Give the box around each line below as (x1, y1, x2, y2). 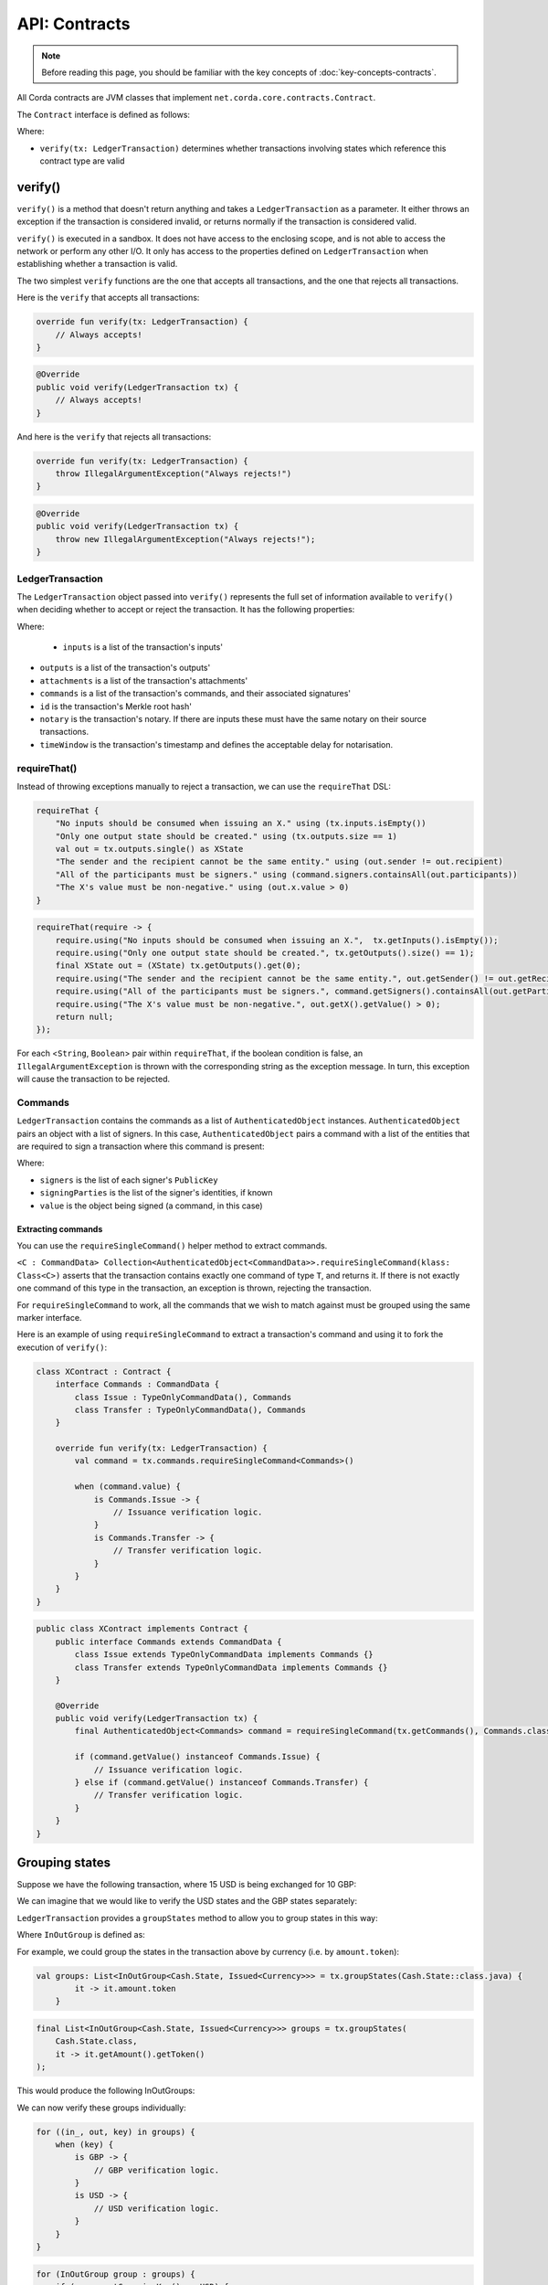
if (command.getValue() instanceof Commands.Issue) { (74, 1751, 321, 1762)
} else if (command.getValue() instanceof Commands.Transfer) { (74, 1778, 369, 1788)
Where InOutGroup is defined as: (16, 1929, 145, 1940)
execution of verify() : (16, 1342, 108, 1353)
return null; (55, 1011, 114, 1022)
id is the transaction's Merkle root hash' (39, 700, 192, 712)
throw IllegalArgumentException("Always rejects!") (55, 469, 292, 479)
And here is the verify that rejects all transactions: (16, 430, 212, 442)
